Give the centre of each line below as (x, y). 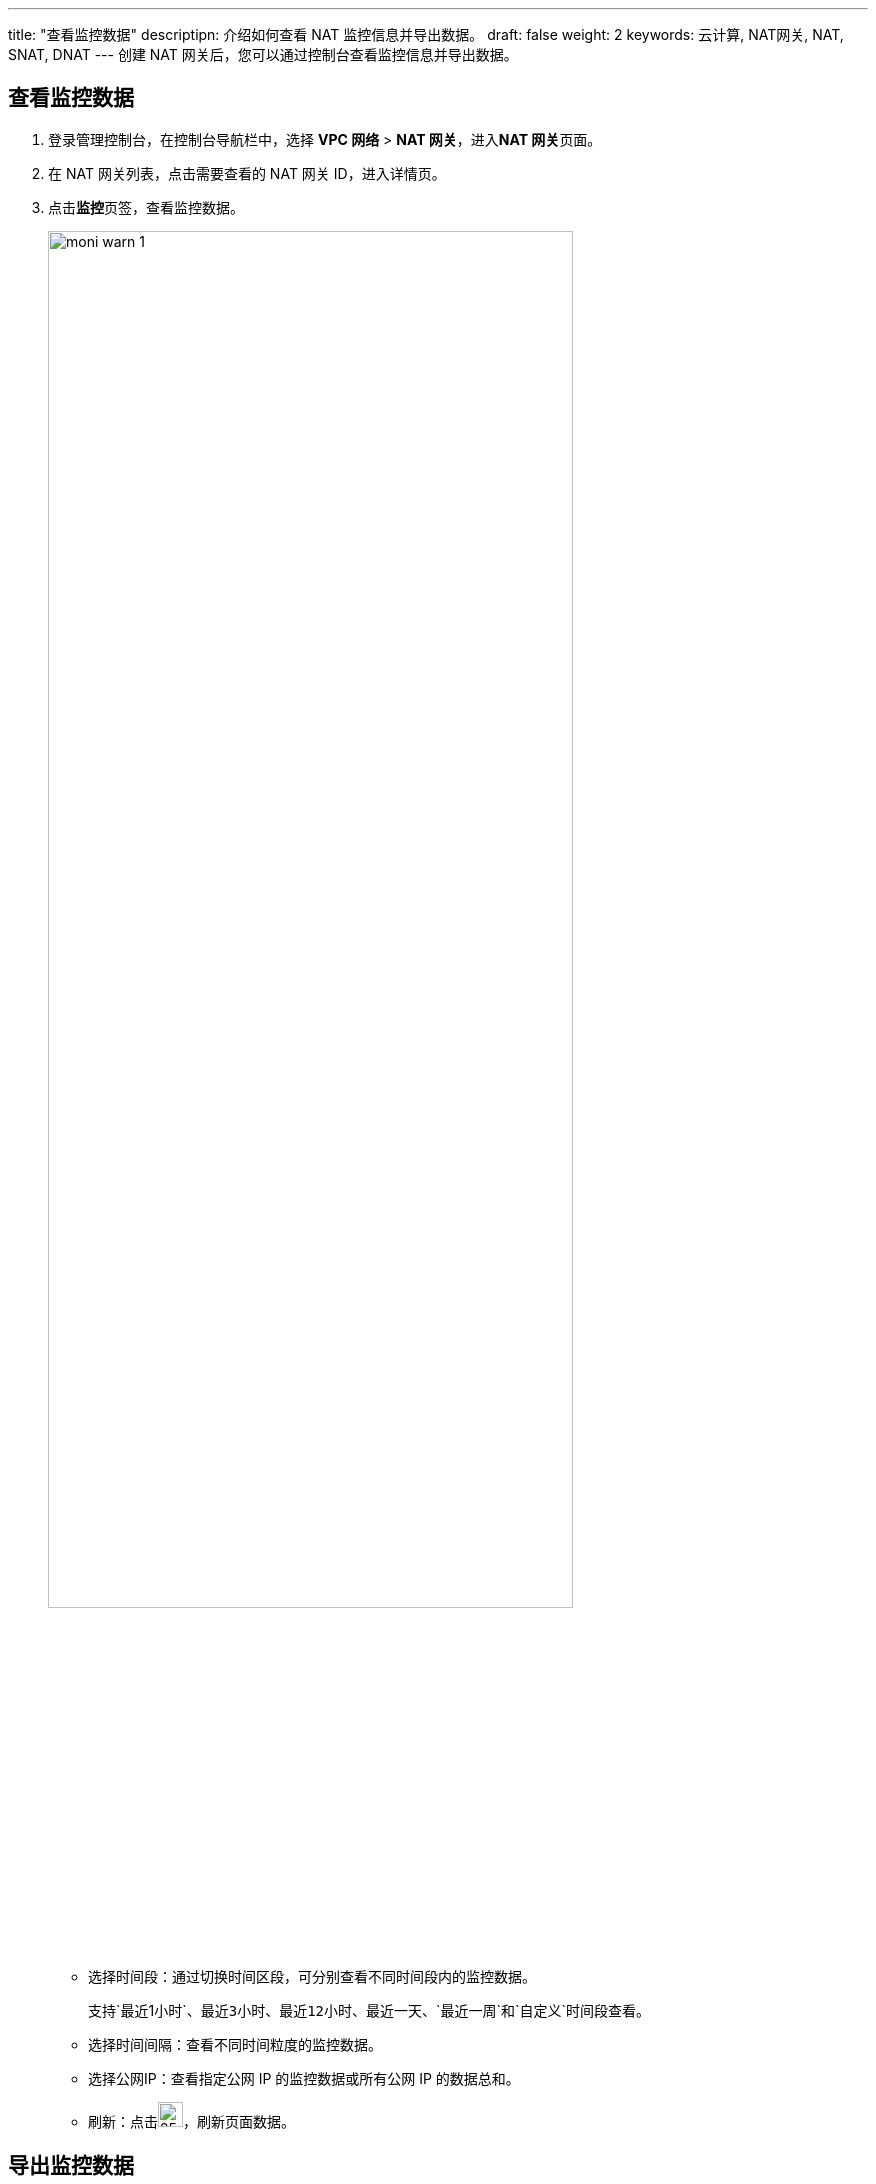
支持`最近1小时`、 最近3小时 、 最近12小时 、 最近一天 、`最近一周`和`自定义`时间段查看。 (369, 2011)
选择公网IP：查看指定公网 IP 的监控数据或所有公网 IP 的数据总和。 (304, 2079)
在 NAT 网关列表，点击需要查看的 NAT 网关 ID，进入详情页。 (247, 173)
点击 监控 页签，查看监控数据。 (146, 207)
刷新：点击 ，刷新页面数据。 (191, 2122)
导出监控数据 (71, 2165)
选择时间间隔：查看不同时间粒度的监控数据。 (235, 2045)
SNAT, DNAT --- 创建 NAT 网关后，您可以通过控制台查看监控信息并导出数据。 (263, 54)
